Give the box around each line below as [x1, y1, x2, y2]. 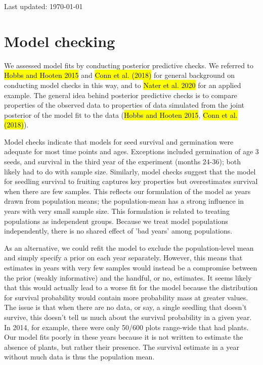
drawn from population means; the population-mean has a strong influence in [4, 196, 244, 206]
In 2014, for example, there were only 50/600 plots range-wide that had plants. [4, 322, 249, 332]
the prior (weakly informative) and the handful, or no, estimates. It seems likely [4, 272, 252, 283]
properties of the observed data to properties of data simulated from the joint [4, 100, 245, 110]
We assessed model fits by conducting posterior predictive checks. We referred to [4, 60, 254, 70]
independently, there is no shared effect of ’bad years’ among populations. [4, 225, 233, 236]
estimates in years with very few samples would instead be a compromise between [4, 262, 257, 272]
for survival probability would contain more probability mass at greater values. [4, 292, 248, 302]
